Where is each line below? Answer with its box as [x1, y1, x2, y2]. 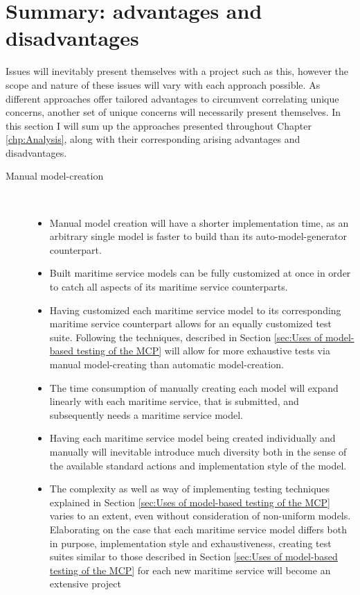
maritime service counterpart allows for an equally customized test [49, 316, 332, 331]
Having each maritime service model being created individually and [49, 431, 336, 445]
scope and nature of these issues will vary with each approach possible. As [6, 77, 321, 92]
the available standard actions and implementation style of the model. [49, 458, 347, 472]
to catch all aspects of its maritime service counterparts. [49, 279, 288, 294]
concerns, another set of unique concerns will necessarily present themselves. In [6, 105, 341, 119]
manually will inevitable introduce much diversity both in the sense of [49, 444, 347, 458]
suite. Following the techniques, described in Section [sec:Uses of [49, 329, 323, 344]
